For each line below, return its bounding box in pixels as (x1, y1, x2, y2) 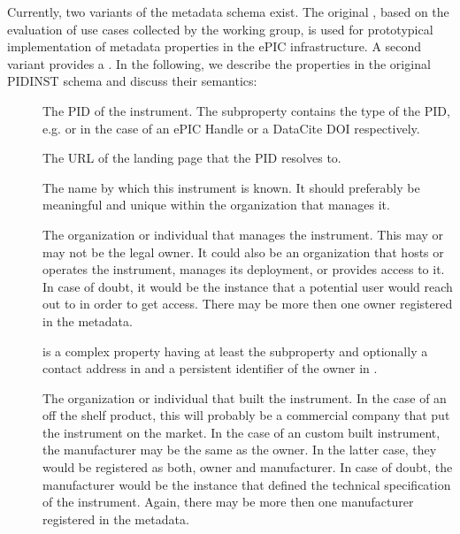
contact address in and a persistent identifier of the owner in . (42, 359, 378, 378)
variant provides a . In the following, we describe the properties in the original (7, 54, 431, 72)
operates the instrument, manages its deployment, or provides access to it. (42, 260, 445, 278)
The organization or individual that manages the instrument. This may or (42, 225, 444, 243)
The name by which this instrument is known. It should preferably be (42, 178, 420, 196)
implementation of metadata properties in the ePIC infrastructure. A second (7, 37, 422, 56)
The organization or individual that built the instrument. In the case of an (42, 388, 447, 407)
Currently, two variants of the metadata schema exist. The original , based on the (7, 3, 449, 20)
